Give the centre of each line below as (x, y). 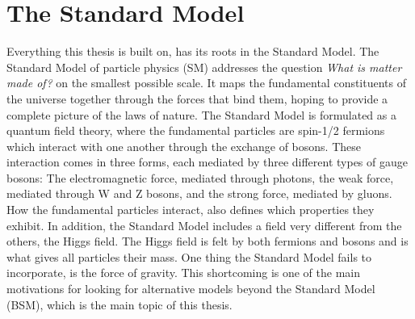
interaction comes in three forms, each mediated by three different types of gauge (207, 162)
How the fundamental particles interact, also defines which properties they (191, 210)
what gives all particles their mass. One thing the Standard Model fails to (189, 256)
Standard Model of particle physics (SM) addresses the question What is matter (204, 67)
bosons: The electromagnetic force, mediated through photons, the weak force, (200, 177)
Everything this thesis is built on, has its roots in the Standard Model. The (193, 51)
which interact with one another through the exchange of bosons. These (184, 146)
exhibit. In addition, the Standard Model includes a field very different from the (204, 225)
